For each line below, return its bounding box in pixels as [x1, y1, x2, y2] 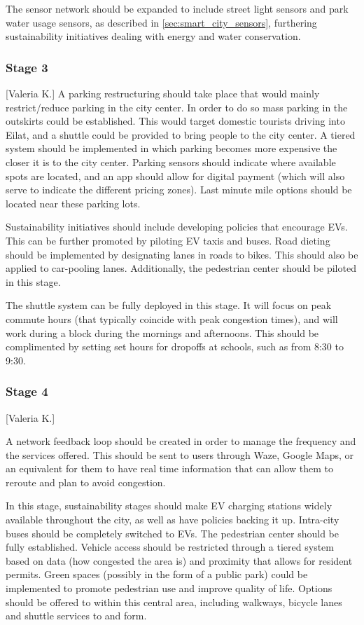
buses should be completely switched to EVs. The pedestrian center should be [6, 526, 339, 540]
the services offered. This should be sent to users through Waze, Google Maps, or [6, 447, 354, 462]
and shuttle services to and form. [6, 608, 147, 623]
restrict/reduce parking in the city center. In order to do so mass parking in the [6, 99, 348, 114]
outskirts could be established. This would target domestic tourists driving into [6, 114, 345, 128]
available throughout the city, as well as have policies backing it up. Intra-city [6, 512, 339, 527]
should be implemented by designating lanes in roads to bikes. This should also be [6, 247, 358, 261]
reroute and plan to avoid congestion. [6, 474, 166, 489]
